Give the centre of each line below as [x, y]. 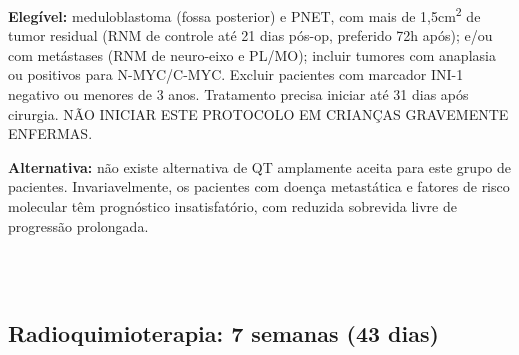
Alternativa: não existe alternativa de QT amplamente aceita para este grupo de [259, 166]
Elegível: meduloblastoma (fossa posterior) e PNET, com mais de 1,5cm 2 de [244, 14]
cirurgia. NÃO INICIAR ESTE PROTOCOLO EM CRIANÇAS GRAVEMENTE [258, 113]
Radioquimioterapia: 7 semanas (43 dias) [223, 332]
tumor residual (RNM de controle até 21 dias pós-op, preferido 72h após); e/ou [250, 35]
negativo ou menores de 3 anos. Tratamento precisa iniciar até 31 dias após [238, 94]
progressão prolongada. [78, 225]
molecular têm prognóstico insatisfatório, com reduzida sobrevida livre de [232, 206]
